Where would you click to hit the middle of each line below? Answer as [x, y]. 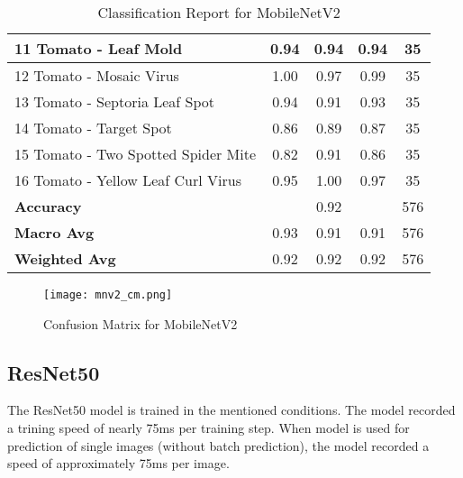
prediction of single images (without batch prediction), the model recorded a [218, 445]
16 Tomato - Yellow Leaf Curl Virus [128, 180]
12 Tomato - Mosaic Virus [97, 75]
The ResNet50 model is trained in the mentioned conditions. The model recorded [231, 410]
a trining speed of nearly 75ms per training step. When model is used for [209, 428]
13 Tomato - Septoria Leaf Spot [115, 101]
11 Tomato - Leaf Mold [99, 48]
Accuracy [48, 206]
